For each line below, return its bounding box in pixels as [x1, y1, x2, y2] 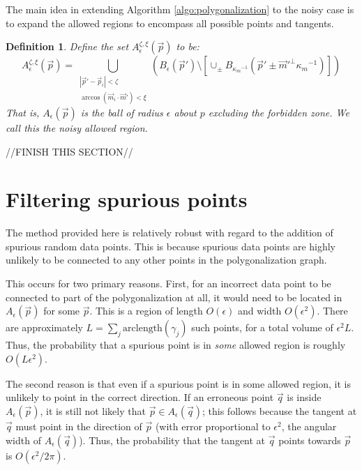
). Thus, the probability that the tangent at [79, 432, 266, 447]
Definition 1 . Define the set [6, 39, 129, 54]
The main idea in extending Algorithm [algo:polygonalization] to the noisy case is [6, 2, 354, 16]
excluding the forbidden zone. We [208, 105, 349, 119]
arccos [82, 93, 100, 101]
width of [6, 432, 41, 447]
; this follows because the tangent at [202, 404, 357, 418]
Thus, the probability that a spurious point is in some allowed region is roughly [6, 338, 346, 352]
